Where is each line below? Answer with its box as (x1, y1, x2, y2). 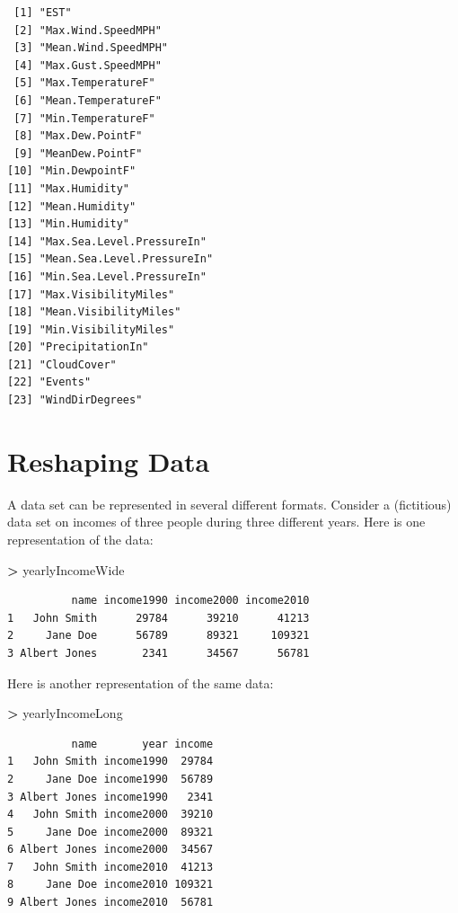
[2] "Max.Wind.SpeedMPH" (13, 23, 162, 37)
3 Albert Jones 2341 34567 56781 (7, 646, 310, 660)
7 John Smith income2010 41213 (7, 860, 214, 873)
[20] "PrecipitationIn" (7, 341, 149, 354)
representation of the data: (7, 529, 154, 548)
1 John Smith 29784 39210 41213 (7, 611, 310, 625)
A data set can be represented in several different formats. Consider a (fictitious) (7, 494, 452, 513)
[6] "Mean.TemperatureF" (13, 93, 162, 107)
